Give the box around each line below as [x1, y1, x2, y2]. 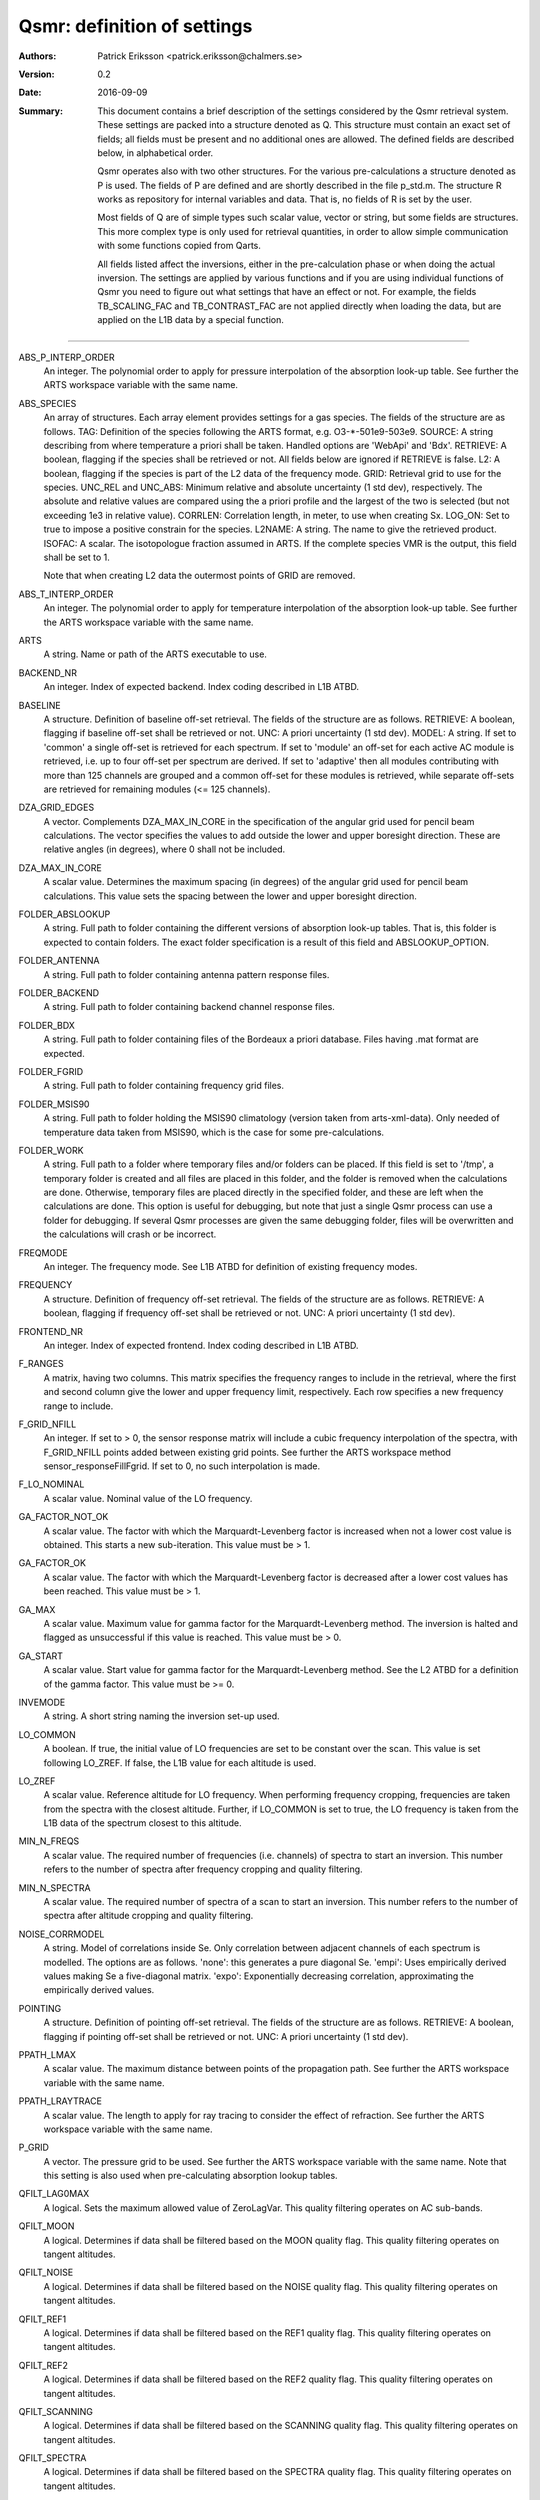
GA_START [18, 1650, 64, 1662]
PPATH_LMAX [18, 2048, 77, 2060]
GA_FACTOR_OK [18, 1557, 87, 1569]
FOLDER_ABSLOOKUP [18, 908, 111, 920]
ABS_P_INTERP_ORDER [18, 351, 115, 363]
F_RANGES [18, 1358, 64, 1370]
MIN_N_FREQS [18, 1835, 80, 1847]
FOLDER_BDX [18, 1019, 75, 1031]
